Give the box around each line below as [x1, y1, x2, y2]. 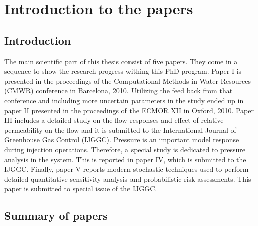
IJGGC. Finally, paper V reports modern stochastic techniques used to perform [4, 164, 249, 174]
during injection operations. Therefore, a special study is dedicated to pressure [4, 144, 245, 154]
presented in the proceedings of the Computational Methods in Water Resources [4, 75, 251, 86]
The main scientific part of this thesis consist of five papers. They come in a [4, 56, 238, 66]
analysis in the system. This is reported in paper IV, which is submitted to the [4, 154, 246, 164]
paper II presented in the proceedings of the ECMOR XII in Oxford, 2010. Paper [4, 105, 254, 115]
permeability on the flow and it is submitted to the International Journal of [4, 124, 236, 135]
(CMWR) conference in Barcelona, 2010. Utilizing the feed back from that [4, 85, 233, 96]
